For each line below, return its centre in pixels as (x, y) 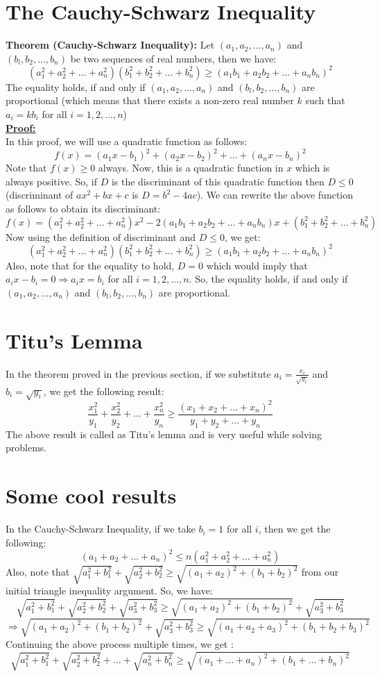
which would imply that (257, 265)
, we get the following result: (104, 391)
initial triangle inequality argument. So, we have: (109, 591)
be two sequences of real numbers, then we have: (173, 58)
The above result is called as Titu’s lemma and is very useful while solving (164, 434)
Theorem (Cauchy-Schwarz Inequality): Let (110, 45)
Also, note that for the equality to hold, (90, 265)
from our (320, 572)
